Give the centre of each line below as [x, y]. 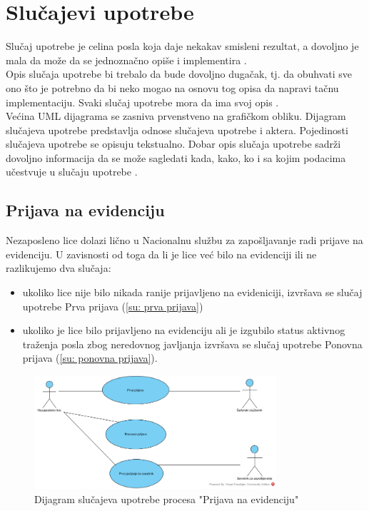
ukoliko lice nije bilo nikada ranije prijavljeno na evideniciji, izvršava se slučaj [192, 292]
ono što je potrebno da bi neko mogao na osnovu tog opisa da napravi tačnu [172, 87]
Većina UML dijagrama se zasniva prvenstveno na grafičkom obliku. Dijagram [176, 116]
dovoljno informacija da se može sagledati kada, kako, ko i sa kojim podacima [176, 157]
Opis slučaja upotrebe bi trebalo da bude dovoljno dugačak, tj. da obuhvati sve [179, 74]
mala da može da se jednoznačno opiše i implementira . [126, 60]
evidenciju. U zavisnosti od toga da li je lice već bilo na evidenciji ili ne [161, 254]
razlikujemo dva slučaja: [59, 268]
